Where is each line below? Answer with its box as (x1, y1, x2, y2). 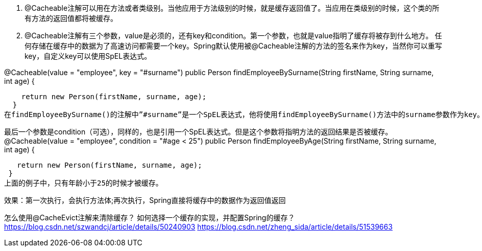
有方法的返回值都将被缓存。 (25, 14, 117, 22)
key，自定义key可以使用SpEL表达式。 (25, 52, 152, 60)
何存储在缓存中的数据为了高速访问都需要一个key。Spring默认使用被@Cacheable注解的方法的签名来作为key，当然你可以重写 (25, 41, 442, 50)
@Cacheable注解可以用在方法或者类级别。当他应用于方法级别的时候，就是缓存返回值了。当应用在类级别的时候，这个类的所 (25, 4, 440, 12)
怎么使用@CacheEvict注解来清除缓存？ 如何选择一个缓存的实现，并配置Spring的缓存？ (4, 213, 295, 222)
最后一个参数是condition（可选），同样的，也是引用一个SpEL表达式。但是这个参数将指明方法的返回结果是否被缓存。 (4, 127, 393, 136)
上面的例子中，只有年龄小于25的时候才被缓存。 (4, 179, 163, 187)
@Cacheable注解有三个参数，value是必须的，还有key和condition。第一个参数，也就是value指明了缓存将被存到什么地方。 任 (25, 31, 442, 40)
